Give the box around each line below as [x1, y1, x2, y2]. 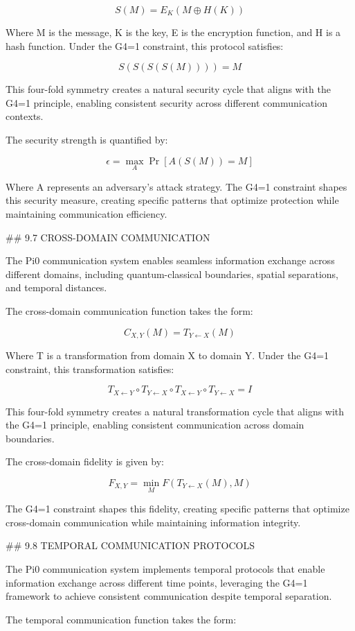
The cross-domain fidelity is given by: [6, 454, 164, 469]
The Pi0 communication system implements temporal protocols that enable [6, 562, 325, 576]
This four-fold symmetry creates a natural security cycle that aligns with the [6, 82, 331, 96]
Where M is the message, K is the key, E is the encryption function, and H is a [6, 25, 341, 39]
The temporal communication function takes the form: [6, 612, 237, 626]
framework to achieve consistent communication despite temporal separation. [6, 589, 332, 603]
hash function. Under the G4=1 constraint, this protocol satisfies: [6, 38, 284, 53]
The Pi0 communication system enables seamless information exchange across [6, 253, 335, 268]
